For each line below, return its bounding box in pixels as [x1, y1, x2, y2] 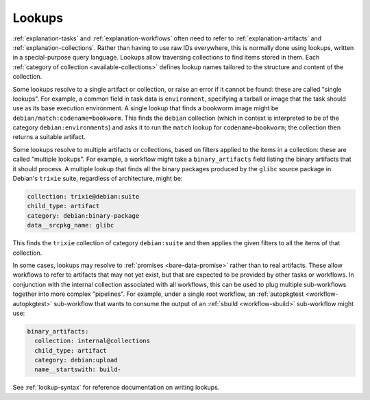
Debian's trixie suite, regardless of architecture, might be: [12, 175, 183, 183]
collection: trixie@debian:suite [27, 192, 140, 200]
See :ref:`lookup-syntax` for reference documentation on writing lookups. [12, 384, 220, 392]
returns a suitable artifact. [12, 133, 86, 141]
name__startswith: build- [34, 366, 121, 373]
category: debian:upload [34, 356, 118, 364]
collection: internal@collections [34, 337, 151, 345]
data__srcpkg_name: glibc [27, 221, 114, 229]
